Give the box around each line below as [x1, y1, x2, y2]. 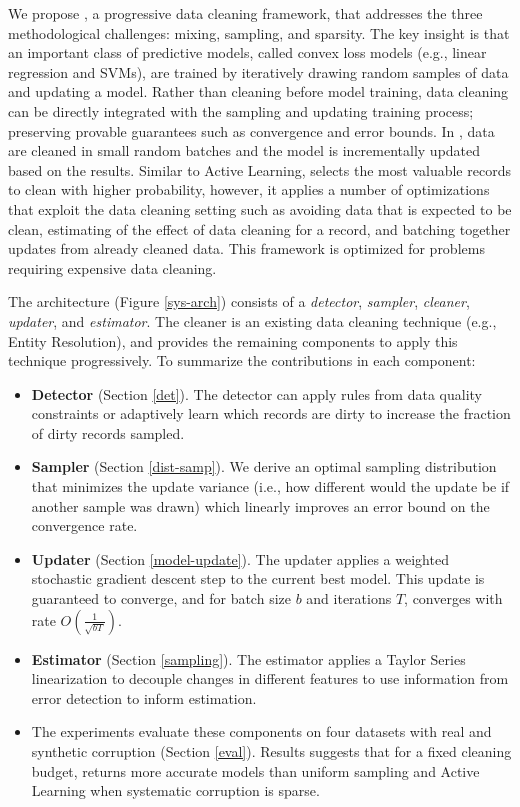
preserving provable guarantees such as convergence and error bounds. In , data [8, 120, 495, 141]
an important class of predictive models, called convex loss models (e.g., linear [8, 42, 487, 63]
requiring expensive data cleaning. [8, 257, 217, 278]
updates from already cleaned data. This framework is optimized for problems [8, 238, 485, 259]
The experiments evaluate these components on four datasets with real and [31, 721, 492, 742]
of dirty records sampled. [31, 422, 185, 443]
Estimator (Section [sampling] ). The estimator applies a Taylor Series [31, 648, 466, 669]
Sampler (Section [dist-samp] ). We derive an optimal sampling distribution [31, 456, 497, 477]
